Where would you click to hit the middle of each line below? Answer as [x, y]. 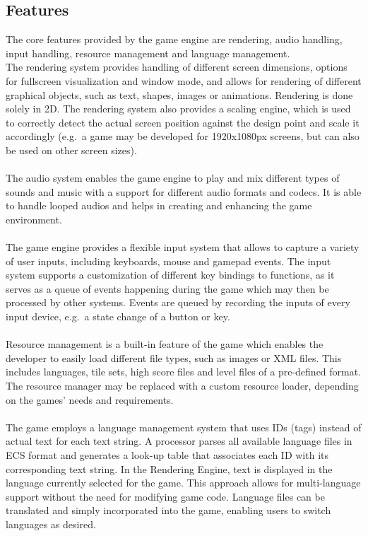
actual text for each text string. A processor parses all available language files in [179, 441]
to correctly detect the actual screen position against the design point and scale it [183, 122]
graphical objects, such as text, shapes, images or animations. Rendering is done [179, 94]
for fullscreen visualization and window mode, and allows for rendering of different [184, 80]
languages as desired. [51, 524]
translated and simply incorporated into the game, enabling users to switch [168, 510]
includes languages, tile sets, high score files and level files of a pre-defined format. [184, 372]
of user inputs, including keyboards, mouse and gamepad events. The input [168, 261]
